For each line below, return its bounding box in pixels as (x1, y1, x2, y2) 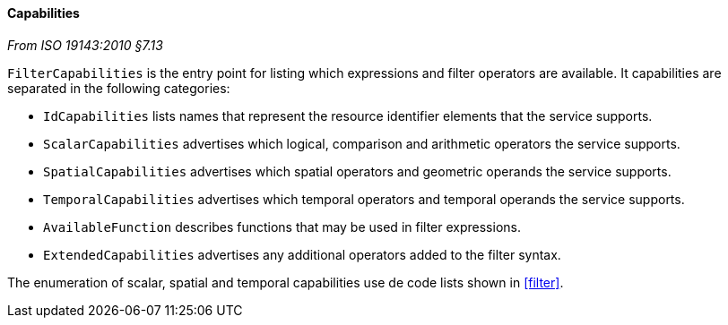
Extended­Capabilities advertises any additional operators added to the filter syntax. (43, 246, 561, 262)
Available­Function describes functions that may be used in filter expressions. (43, 218, 521, 235)
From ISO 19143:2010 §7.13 (7, 37, 163, 53)
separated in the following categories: (7, 80, 230, 96)
